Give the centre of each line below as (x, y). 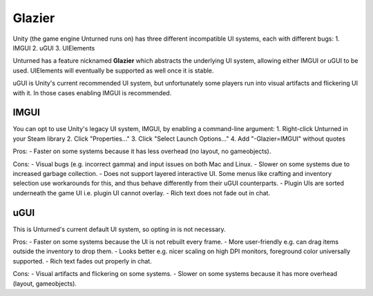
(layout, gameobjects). (45, 284)
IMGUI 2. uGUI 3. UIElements (54, 48)
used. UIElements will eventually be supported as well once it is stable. (113, 70)
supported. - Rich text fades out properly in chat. (82, 261)
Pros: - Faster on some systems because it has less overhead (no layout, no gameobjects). (142, 151)
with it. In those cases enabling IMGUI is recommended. (92, 92)
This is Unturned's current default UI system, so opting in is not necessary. (119, 229)
